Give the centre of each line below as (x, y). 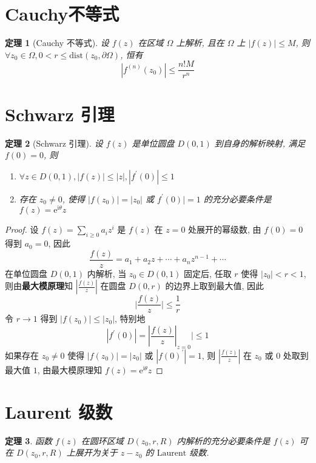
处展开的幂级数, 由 (225, 229)
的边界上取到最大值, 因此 (215, 286)
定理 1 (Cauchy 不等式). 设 (57, 43)
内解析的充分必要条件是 (224, 440)
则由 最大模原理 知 (39, 286)
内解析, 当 (107, 273)
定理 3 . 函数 (29, 440)
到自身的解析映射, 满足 (260, 143)
